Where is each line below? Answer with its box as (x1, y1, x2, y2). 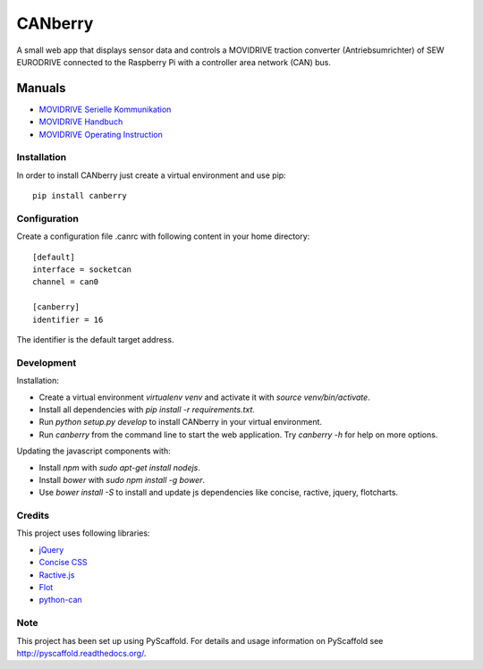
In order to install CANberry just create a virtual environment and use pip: (16, 170, 286, 181)
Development (16, 356, 77, 368)
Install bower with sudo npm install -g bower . (38, 474, 206, 485)
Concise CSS (38, 557, 88, 568)
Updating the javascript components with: (16, 445, 171, 456)
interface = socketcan (32, 265, 132, 275)
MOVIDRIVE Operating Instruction (38, 129, 163, 140)
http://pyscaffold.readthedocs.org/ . (16, 648, 147, 658)
